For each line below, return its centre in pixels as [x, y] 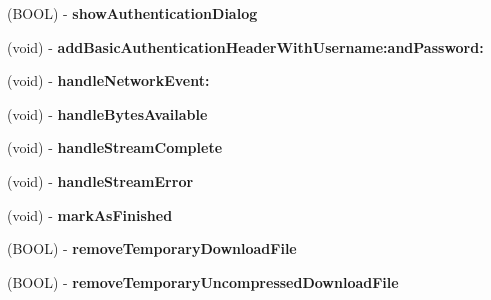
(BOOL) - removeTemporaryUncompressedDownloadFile [203, 281]
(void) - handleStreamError [100, 180]
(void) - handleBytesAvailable [107, 113]
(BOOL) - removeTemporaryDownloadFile [152, 248]
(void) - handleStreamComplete [115, 147]
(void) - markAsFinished [90, 214]
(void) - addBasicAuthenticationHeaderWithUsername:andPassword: [245, 46]
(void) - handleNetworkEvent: [108, 80]
